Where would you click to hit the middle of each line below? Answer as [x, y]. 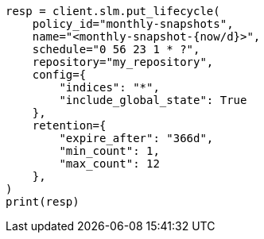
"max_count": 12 [109, 164]
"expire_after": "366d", [136, 138]
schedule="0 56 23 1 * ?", [116, 49]
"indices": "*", [109, 87]
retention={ [69, 125]
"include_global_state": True [153, 100]
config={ [59, 75]
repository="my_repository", [123, 62]
